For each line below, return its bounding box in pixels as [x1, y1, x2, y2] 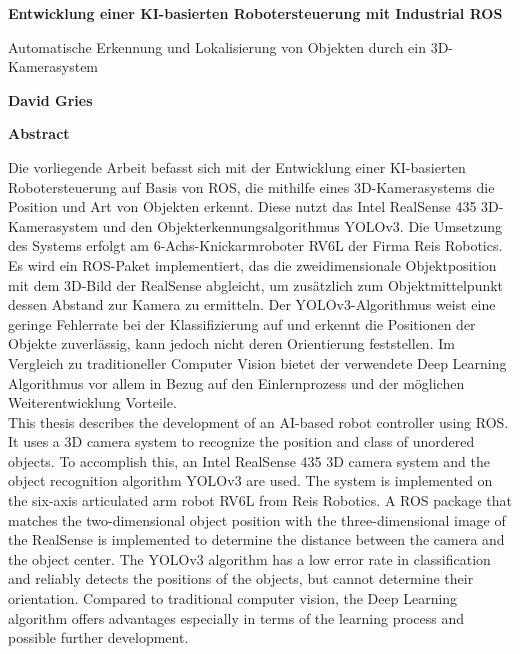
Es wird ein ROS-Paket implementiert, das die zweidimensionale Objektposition [8, 254, 497, 275]
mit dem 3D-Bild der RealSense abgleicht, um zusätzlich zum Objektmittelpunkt [8, 274, 504, 295]
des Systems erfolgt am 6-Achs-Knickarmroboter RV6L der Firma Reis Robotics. [8, 235, 503, 256]
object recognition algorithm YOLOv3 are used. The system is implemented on [8, 470, 493, 491]
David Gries [8, 89, 93, 110]
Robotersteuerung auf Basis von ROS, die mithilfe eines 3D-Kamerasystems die [8, 176, 495, 197]
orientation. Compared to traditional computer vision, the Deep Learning [8, 588, 458, 609]
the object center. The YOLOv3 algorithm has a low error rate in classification [8, 548, 491, 569]
